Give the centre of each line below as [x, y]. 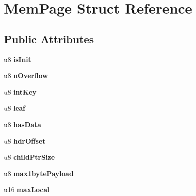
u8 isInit [18, 59]
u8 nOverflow [26, 75]
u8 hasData [23, 124]
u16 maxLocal [27, 189]
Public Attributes [49, 39]
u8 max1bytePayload [39, 173]
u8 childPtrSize [29, 157]
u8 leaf [15, 108]
